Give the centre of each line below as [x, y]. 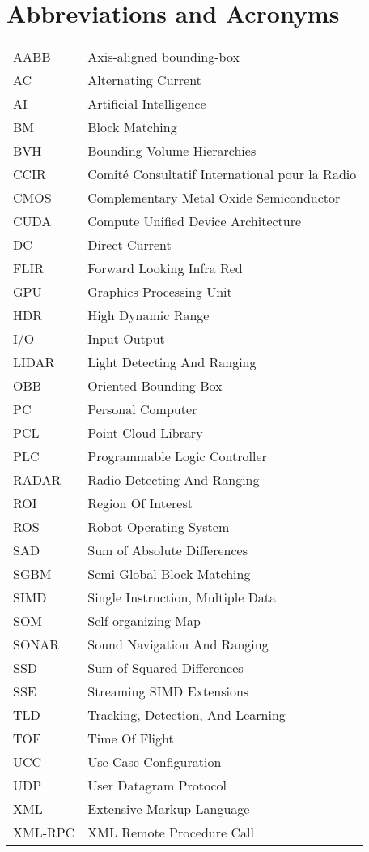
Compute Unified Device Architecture [195, 221]
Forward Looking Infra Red [165, 268]
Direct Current [129, 245]
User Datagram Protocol [157, 786]
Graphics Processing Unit [160, 292]
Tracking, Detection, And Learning [187, 715]
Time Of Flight [131, 739]
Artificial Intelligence [147, 104]
